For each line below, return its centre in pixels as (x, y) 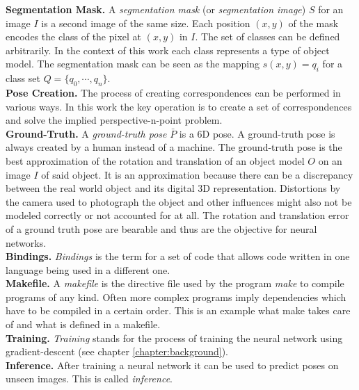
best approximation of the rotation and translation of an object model (155, 160)
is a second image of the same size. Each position (146, 23)
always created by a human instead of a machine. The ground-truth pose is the (174, 147)
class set (23, 78)
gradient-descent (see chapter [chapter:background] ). (117, 351)
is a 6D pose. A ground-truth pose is (257, 133)
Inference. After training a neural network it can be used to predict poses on (172, 365)
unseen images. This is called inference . (89, 379)
